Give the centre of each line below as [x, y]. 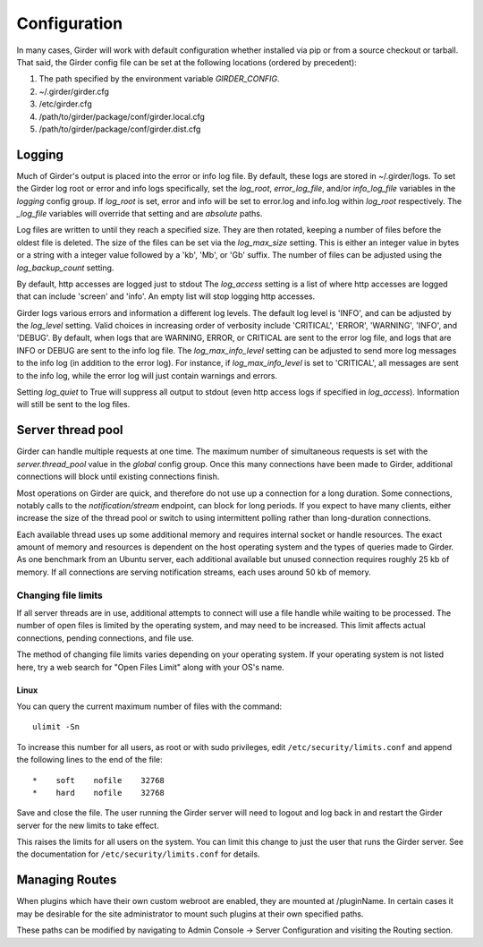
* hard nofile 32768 [99, 793]
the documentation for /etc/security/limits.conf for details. [138, 854]
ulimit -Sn [56, 727]
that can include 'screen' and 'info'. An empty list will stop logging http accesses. [166, 296]
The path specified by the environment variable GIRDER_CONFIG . [159, 79]
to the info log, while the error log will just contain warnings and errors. [147, 375]
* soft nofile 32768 [99, 780]
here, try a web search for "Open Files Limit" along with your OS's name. [151, 667]
